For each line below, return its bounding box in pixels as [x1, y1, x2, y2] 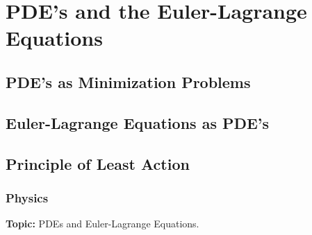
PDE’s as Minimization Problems [6, 71, 251, 92]
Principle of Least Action [6, 153, 190, 174]
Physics [6, 189, 49, 206]
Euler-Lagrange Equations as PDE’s [6, 112, 270, 133]
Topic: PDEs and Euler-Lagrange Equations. [6, 216, 199, 231]
